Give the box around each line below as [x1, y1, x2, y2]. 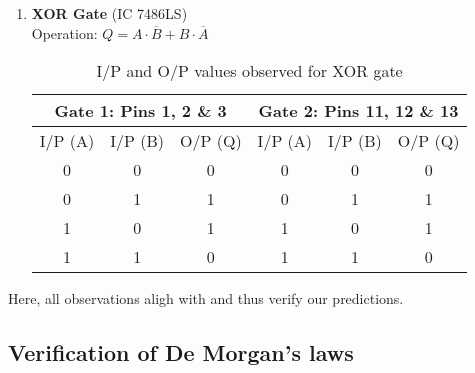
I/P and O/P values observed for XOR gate [96, 59, 403, 83]
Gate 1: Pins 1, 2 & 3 [54, 99, 227, 123]
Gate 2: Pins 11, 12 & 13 [258, 99, 459, 123]
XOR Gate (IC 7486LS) [31, 3, 188, 23]
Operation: [31, 22, 98, 43]
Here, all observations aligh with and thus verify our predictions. [8, 288, 404, 309]
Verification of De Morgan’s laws [8, 337, 354, 368]
